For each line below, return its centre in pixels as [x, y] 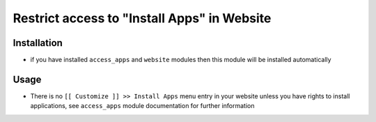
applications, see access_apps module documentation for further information [142, 106]
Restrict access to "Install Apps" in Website [142, 18]
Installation [38, 43]
